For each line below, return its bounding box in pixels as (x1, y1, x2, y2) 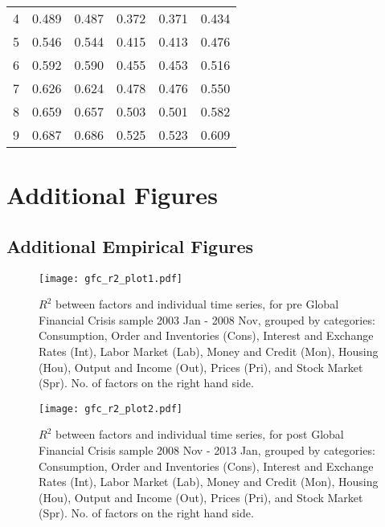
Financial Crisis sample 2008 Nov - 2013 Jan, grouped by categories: (39, 442, 375, 459)
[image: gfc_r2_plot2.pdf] (39, 402, 182, 415)
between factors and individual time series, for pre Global (55, 296, 339, 313)
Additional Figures (6, 178, 218, 211)
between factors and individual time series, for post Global (55, 426, 344, 443)
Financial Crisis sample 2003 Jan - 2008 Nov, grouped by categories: (39, 311, 375, 328)
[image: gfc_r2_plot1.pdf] (39, 272, 182, 284)
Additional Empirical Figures (6, 233, 254, 258)
